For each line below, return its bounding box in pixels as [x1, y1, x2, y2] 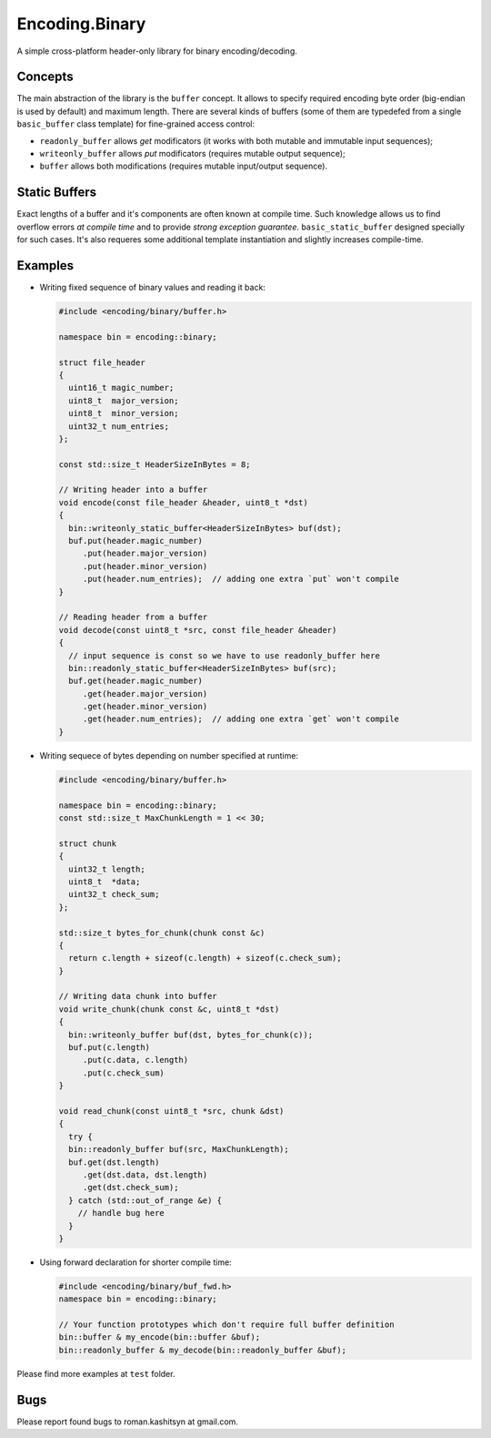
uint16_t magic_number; [68, 382, 175, 393]
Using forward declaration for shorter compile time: [39, 1257, 232, 1268]
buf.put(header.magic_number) [68, 535, 204, 546]
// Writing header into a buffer [58, 484, 208, 495]
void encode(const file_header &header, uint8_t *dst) [58, 497, 308, 507]
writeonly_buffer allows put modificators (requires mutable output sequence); [39, 148, 346, 159]
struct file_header [58, 357, 145, 368]
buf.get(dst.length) [68, 1157, 160, 1168]
